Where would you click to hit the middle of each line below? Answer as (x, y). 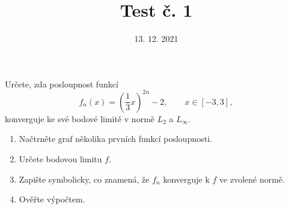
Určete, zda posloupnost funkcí (62, 84)
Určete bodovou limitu (60, 159)
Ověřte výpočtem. (52, 199)
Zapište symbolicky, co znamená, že (84, 179)
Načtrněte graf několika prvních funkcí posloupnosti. (115, 139)
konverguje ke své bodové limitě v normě (80, 118)
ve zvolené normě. (252, 179)
